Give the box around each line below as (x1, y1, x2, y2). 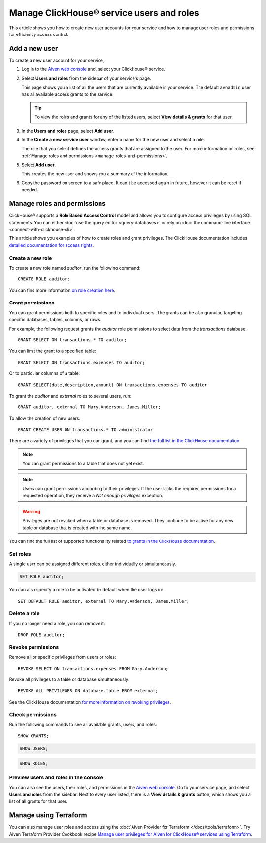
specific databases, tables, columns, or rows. (9, 317, 101, 323)
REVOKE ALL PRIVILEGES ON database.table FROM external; (18, 688, 159, 694)
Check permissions (9, 711, 57, 718)
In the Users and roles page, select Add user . (21, 128, 115, 134)
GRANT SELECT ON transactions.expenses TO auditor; (18, 360, 145, 365)
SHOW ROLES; (19, 760, 49, 766)
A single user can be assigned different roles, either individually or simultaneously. (9, 561, 177, 567)
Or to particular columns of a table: (9, 371, 80, 376)
